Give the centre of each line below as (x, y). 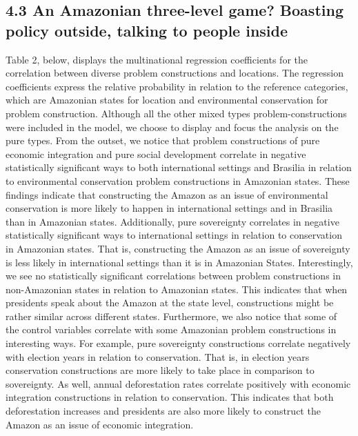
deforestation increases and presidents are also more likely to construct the (163, 411)
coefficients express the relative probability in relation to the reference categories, (177, 86)
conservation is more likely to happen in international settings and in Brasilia (169, 208)
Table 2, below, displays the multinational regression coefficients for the (157, 59)
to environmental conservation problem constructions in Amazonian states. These (178, 180)
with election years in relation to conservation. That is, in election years (158, 356)
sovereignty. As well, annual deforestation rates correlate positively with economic (178, 383)
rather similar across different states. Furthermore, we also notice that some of (171, 316)
